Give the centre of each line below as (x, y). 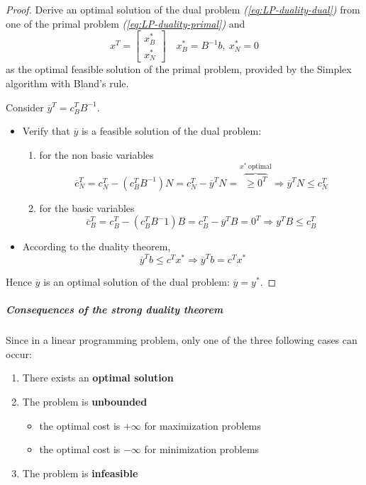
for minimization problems (202, 449)
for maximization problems (203, 425)
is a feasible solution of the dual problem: (171, 131)
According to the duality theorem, (96, 246)
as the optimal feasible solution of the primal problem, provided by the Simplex (179, 69)
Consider (25, 107)
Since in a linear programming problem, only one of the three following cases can (182, 340)
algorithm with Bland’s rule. (67, 83)
